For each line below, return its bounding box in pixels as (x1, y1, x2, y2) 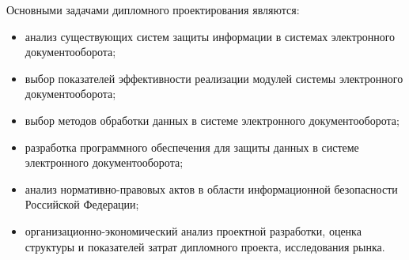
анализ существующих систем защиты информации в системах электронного (25, 28, 396, 44)
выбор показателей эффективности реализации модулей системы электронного (25, 70, 403, 86)
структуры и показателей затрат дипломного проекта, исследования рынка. (25, 238, 385, 254)
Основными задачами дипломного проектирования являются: (6, 2, 300, 17)
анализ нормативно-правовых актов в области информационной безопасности (25, 180, 398, 197)
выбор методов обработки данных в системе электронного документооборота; (25, 111, 400, 128)
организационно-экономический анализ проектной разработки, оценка (25, 222, 362, 239)
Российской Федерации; (25, 196, 139, 213)
